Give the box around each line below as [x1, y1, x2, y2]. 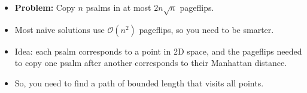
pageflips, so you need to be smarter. [139, 23, 274, 35]
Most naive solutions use [14, 23, 105, 35]
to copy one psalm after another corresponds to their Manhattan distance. [14, 56, 287, 69]
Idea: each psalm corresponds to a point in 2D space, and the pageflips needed [14, 44, 302, 57]
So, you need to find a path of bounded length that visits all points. [14, 76, 264, 89]
